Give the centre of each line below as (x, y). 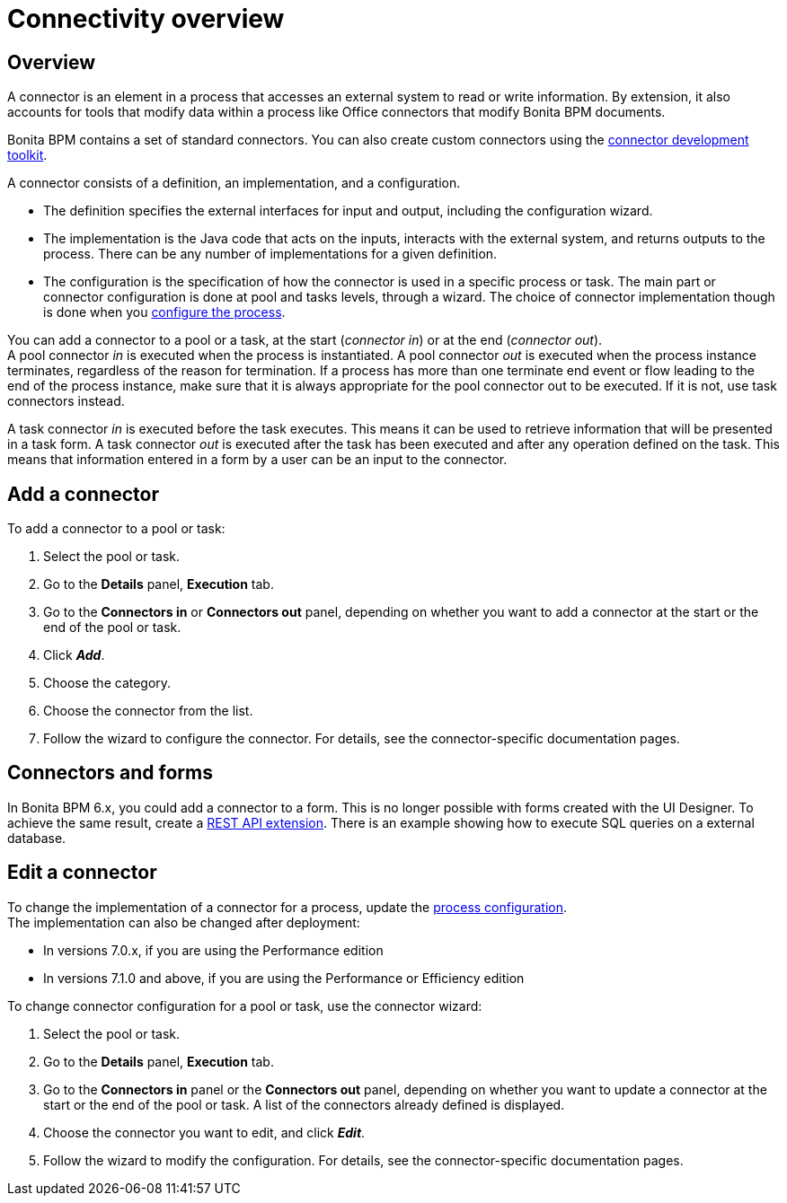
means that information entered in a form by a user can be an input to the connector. (257, 460)
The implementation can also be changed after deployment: (184, 922)
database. (37, 838)
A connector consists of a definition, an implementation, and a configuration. (234, 183)
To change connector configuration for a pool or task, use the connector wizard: (245, 1005)
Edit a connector (82, 873)
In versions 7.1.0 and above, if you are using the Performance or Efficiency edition (284, 978)
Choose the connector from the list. (148, 711)
